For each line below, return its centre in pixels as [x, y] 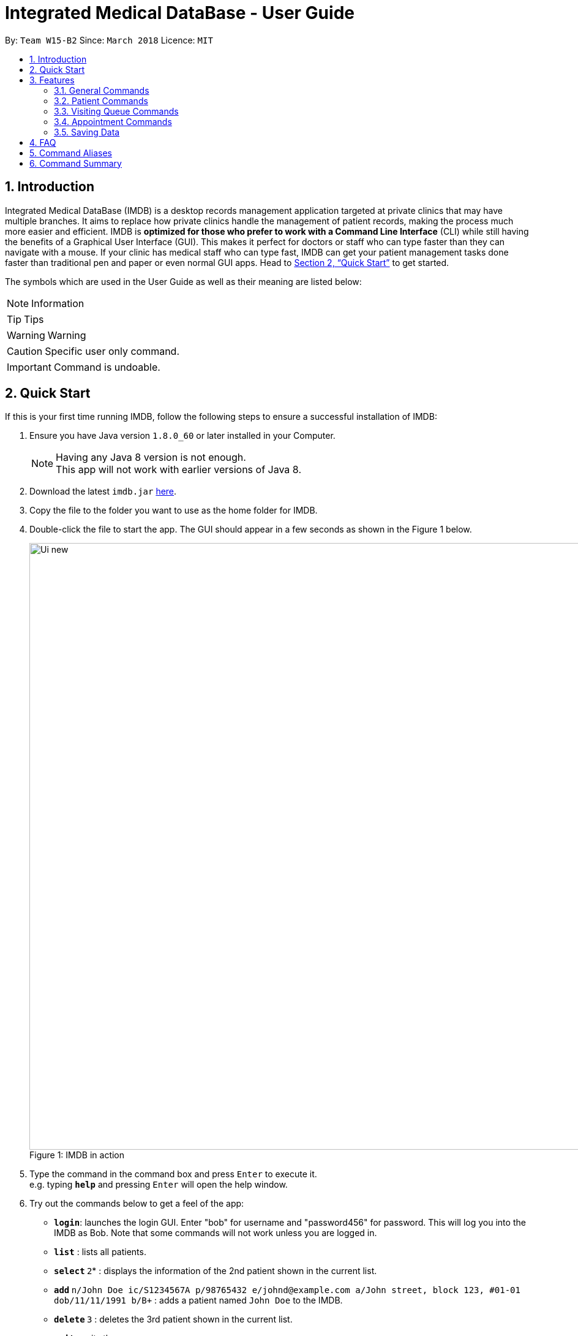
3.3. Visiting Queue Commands [116, 111]
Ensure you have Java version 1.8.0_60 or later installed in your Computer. [182, 436]
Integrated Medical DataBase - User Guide [180, 13]
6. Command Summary [76, 163]
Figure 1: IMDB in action [77, 1155]
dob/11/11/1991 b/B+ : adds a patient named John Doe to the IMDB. [198, 1300]
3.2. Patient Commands [101, 101]
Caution [25, 351]
